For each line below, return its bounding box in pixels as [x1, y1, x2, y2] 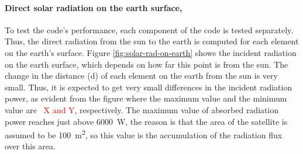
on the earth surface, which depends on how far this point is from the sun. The [5, 58, 288, 70]
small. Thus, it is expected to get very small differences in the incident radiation [5, 80, 292, 93]
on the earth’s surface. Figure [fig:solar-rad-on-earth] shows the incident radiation [5, 46, 297, 58]
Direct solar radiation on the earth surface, [5, 1, 183, 13]
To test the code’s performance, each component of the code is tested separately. [5, 23, 294, 36]
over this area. [5, 140, 56, 152]
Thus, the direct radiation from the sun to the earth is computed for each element [5, 35, 299, 47]
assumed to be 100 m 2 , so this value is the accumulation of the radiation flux [5, 127, 283, 141]
